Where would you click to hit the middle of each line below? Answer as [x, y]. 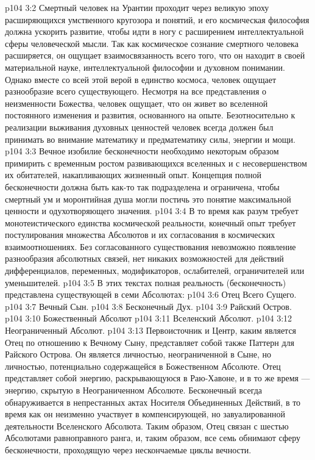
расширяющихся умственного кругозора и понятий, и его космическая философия [157, 19]
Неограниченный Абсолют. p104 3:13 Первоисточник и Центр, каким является [151, 330]
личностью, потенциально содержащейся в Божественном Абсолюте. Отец [143, 366]
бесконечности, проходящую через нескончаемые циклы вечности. [128, 449]
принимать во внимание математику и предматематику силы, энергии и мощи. [150, 139]
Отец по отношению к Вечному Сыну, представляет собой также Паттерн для [150, 342]
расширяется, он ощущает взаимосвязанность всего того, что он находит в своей [155, 55]
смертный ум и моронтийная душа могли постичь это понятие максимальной [148, 199]
